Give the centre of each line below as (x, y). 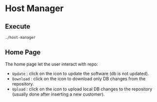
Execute (18, 26)
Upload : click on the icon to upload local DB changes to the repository (82, 89)
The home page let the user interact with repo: (52, 64)
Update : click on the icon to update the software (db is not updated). (80, 73)
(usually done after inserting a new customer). (58, 94)
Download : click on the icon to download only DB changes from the (79, 79)
